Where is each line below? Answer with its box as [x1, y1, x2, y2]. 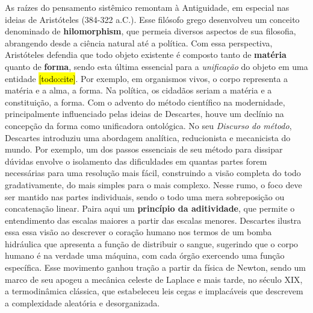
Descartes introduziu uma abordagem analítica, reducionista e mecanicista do [5, 131, 291, 144]
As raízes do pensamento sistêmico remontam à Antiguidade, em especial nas [5, 1, 290, 13]
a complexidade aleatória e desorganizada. [5, 296, 160, 309]
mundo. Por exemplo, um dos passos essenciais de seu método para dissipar [5, 143, 283, 156]
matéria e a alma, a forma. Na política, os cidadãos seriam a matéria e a [5, 84, 272, 96]
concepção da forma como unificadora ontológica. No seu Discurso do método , [5, 119, 292, 131]
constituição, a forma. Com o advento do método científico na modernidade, [5, 95, 285, 108]
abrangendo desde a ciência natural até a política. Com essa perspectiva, [5, 36, 273, 49]
